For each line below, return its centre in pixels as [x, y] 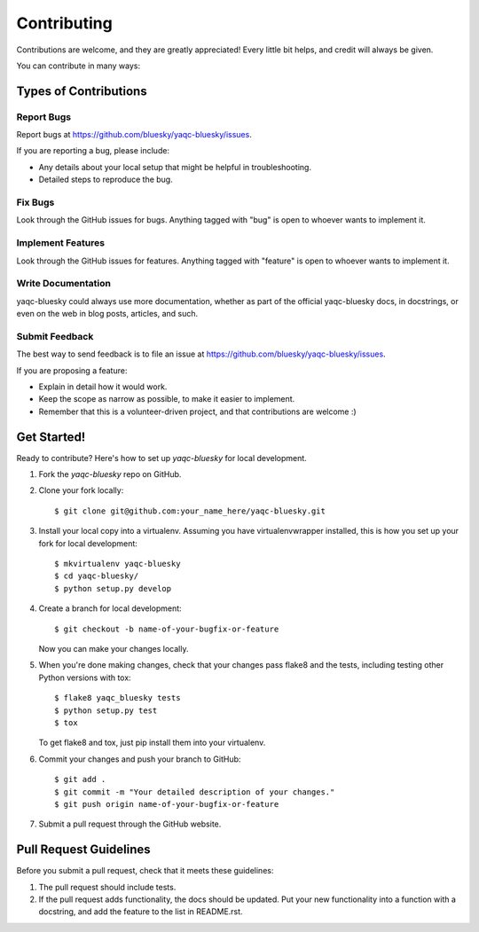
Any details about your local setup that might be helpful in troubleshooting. [175, 167]
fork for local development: [88, 543]
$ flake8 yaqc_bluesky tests [118, 698]
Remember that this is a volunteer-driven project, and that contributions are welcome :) [197, 411]
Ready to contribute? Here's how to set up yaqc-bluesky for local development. [162, 458]
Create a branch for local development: [110, 608]
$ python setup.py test [106, 710]
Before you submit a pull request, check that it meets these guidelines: [145, 871]
